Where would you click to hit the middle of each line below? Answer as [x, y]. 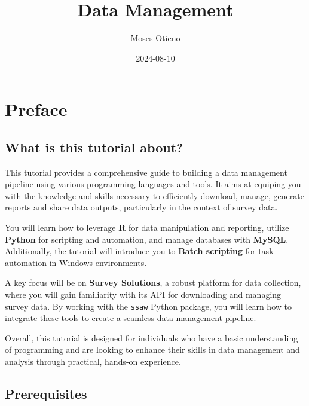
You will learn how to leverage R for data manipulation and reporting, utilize [147, 228]
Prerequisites [46, 394]
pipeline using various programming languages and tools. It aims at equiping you [153, 184]
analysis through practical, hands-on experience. [93, 361]
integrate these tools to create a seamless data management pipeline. [131, 318]
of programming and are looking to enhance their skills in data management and [152, 349]
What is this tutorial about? [94, 147]
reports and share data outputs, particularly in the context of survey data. [141, 207]
